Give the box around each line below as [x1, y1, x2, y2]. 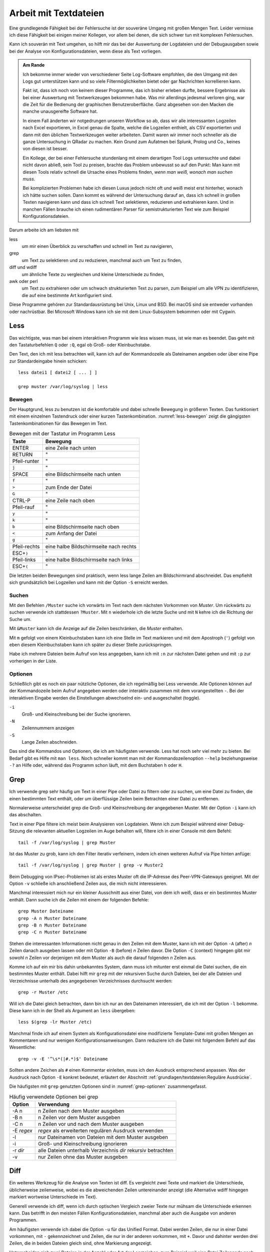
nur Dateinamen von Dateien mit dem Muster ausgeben [38, 1133, 168, 1140]
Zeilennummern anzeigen [21, 725, 74, 731]
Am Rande [22, 62, 45, 68]
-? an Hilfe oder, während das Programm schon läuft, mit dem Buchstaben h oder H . [9, 762, 183, 768]
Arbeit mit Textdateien [9, 8, 104, 19]
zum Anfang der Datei [45, 530, 97, 537]
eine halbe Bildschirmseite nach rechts [45, 543, 137, 550]
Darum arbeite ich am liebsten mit [9, 227, 79, 233]
